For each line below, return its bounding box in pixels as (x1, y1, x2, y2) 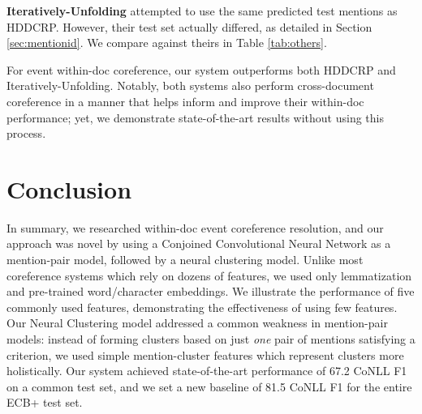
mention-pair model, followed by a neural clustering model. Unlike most (6, 251, 364, 268)
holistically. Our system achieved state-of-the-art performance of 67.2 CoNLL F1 (6, 362, 407, 379)
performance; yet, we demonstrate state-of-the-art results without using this (6, 109, 384, 126)
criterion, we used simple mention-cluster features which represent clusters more (6, 346, 404, 363)
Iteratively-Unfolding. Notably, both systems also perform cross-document (6, 77, 374, 94)
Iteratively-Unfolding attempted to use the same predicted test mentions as (6, 2, 398, 19)
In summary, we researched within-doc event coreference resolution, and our (6, 219, 384, 236)
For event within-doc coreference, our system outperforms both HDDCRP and (6, 61, 396, 78)
